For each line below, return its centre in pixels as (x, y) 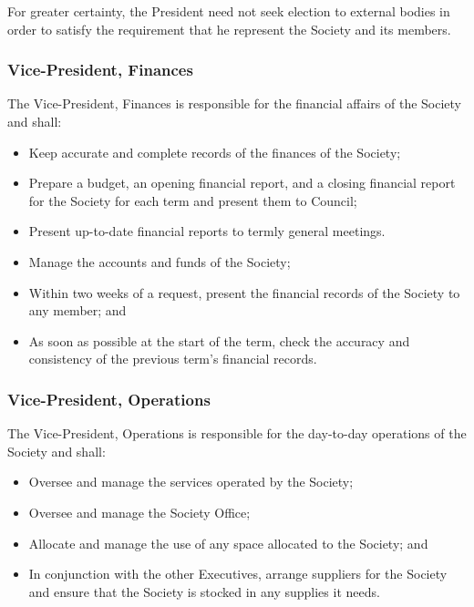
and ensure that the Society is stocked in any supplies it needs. (204, 591)
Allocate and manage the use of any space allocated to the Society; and (228, 543)
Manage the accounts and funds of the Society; (160, 261)
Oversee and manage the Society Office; (139, 512)
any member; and (77, 310)
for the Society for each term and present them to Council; (193, 200)
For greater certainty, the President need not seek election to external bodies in (229, 11)
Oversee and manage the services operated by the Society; (191, 482)
